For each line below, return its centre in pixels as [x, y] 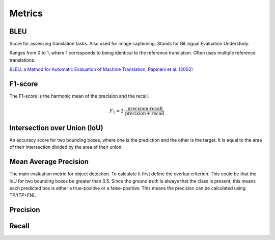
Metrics [26, 13]
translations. [22, 60]
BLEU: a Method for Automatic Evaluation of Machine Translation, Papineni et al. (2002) [101, 69]
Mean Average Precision [49, 162]
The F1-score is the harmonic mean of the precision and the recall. [79, 96]
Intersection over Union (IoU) [57, 128]
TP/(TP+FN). [23, 195]
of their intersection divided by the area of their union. [66, 147]
